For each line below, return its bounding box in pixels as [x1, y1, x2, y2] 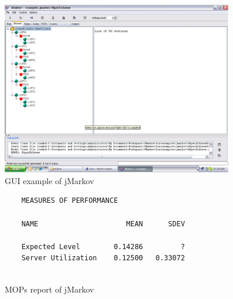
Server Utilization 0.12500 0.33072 [21, 254, 185, 263]
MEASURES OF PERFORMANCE [21, 196, 118, 205]
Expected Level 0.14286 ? [21, 242, 185, 251]
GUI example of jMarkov [5, 174, 94, 186]
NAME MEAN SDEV [21, 219, 185, 228]
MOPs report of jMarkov [5, 283, 94, 295]
